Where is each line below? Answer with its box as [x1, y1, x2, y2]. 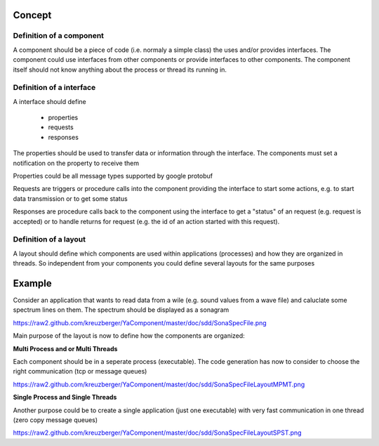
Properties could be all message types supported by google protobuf [13, 172, 213, 181]
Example [13, 277, 52, 289]
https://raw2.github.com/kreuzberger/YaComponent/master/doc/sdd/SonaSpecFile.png [13, 318, 267, 327]
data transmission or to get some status [13, 194, 128, 203]
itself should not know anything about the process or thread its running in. [13, 65, 227, 74]
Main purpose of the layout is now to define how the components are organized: [13, 332, 245, 340]
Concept [13, 9, 52, 21]
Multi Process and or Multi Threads [13, 344, 118, 353]
